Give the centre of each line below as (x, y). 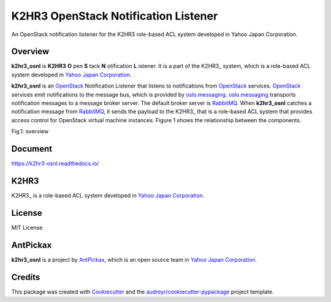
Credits (26, 277)
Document (32, 149)
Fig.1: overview (30, 131)
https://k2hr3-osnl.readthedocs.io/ (55, 164)
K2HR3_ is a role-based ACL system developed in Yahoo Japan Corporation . (108, 195)
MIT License (27, 227)
